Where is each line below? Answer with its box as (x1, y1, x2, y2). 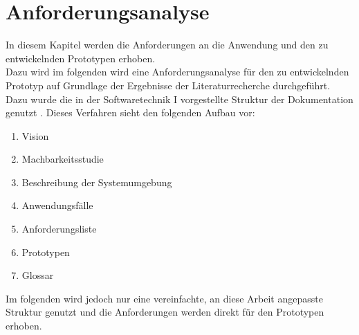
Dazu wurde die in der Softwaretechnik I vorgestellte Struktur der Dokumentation (6, 91, 353, 106)
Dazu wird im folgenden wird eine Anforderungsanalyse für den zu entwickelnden (6, 64, 349, 79)
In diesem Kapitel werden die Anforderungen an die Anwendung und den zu (6, 37, 329, 52)
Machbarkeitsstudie (21, 152, 104, 166)
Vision (21, 128, 49, 143)
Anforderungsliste (21, 221, 97, 236)
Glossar (21, 268, 54, 282)
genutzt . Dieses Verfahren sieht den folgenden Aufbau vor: (6, 105, 255, 120)
